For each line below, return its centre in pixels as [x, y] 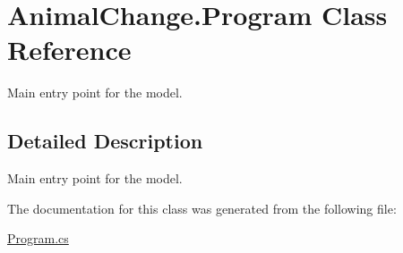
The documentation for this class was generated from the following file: [202, 208]
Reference [69, 50]
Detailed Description [105, 141]
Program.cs [38, 238]
